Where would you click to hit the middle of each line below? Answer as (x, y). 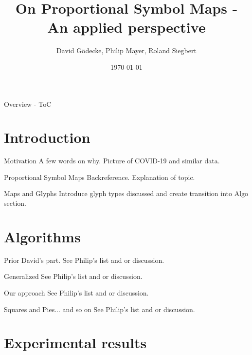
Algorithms (42, 236)
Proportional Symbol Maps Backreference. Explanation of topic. (99, 177)
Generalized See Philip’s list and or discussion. (73, 276)
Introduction (47, 137)
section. (15, 203)
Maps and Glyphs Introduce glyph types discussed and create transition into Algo (126, 193)
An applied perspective (126, 27)
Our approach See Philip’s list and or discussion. (76, 292)
